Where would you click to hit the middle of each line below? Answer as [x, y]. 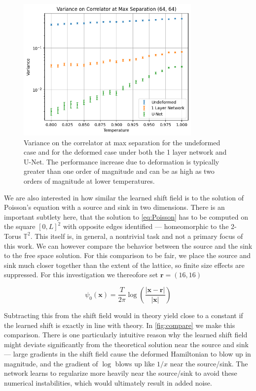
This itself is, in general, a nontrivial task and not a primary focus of [139, 236]
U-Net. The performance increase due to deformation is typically [122, 161]
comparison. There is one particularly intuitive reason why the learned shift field [126, 335]
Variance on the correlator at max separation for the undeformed [122, 142]
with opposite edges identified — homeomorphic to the [146, 226]
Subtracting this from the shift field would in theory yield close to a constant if [124, 315]
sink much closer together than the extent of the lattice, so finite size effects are [124, 265]
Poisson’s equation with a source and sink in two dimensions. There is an [114, 207]
